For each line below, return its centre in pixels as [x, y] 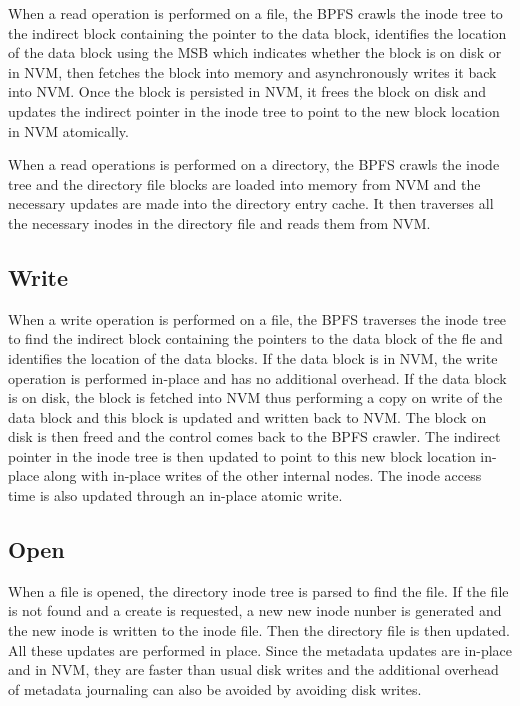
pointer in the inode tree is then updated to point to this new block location [242, 455]
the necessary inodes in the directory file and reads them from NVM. [219, 222]
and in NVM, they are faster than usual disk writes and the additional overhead [253, 669]
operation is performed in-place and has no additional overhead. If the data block [257, 377]
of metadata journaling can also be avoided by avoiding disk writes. [215, 688]
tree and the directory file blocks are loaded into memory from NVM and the [244, 183]
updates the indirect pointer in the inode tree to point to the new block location [254, 110]
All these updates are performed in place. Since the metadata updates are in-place [260, 649]
